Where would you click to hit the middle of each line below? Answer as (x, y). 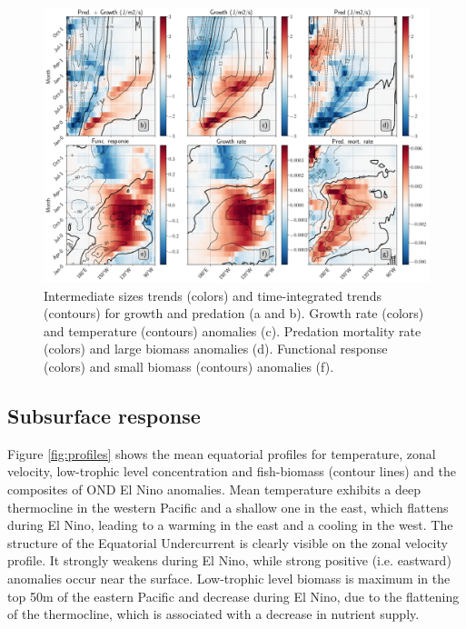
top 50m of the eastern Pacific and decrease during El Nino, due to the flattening (233, 596)
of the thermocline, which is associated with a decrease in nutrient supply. (213, 614)
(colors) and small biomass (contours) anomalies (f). (189, 367)
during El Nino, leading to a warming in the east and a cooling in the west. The (230, 525)
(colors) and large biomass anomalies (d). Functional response (216, 349)
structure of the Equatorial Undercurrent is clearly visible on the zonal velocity (228, 542)
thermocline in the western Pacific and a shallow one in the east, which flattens (228, 507)
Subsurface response (104, 416)
